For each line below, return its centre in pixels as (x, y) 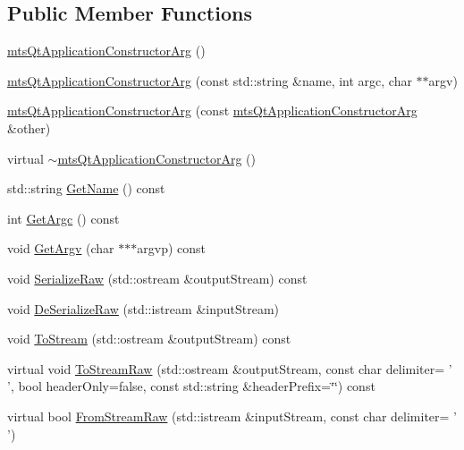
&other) (29, 127)
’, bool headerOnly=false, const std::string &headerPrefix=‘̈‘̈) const (191, 386)
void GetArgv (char (61, 248)
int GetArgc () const (63, 218)
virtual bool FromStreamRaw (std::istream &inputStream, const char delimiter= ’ (232, 416)
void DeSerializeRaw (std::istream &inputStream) (143, 308)
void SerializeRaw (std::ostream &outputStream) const (157, 278)
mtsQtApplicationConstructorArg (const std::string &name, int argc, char (210, 80)
